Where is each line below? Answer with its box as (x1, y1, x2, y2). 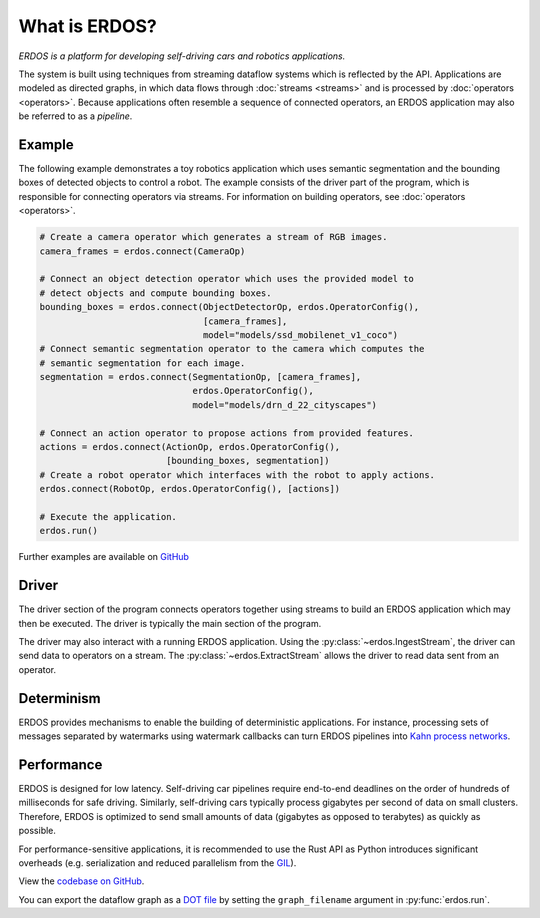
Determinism (18, 690, 101, 707)
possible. (18, 825, 57, 837)
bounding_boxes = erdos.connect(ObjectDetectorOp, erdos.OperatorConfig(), (39, 301, 420, 313)
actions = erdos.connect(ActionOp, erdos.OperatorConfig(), (39, 441, 341, 453)
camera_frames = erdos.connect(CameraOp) (39, 245, 246, 257)
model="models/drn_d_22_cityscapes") (192, 399, 378, 410)
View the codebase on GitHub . (18, 875, 145, 887)
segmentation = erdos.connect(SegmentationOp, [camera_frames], (39, 371, 362, 383)
